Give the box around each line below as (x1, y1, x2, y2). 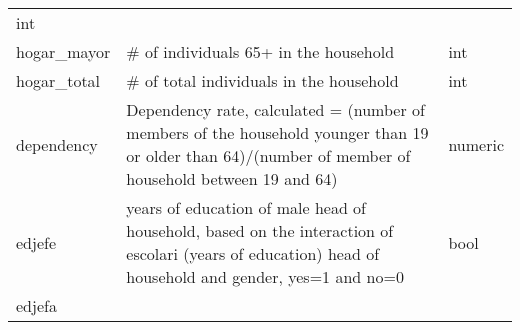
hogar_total (16, 69, 101, 92)
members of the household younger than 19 (126, 121, 429, 144)
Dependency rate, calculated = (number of (126, 98, 425, 121)
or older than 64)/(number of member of (126, 144, 411, 167)
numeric (448, 132, 504, 156)
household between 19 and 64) (126, 167, 338, 190)
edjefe (16, 230, 57, 254)
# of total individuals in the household (126, 69, 399, 92)
